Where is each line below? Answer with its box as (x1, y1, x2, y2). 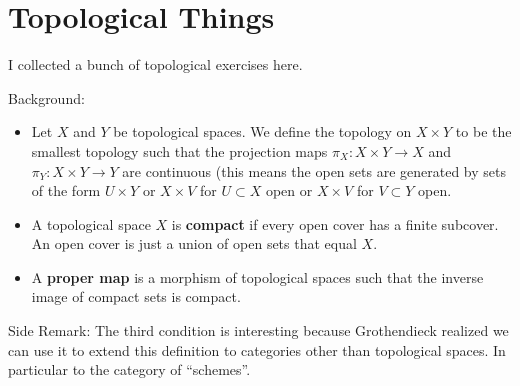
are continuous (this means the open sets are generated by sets (122, 160, 506, 181)
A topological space (31, 213, 151, 234)
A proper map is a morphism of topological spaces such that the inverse (31, 266, 484, 287)
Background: (8, 87, 85, 108)
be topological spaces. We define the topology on (113, 121, 412, 142)
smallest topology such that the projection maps (31, 140, 328, 161)
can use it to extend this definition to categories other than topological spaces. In (8, 339, 506, 360)
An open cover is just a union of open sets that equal (31, 233, 357, 254)
